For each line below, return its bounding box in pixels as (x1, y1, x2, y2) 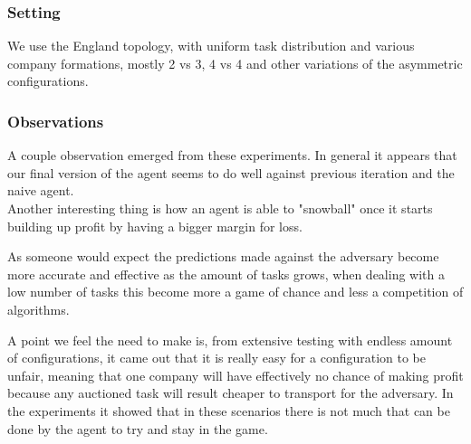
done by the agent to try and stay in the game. (7, 419, 268, 438)
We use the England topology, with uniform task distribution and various (7, 36, 415, 55)
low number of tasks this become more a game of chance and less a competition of (7, 282, 464, 301)
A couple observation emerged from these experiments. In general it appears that (7, 146, 457, 165)
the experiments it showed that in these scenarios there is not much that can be (7, 401, 450, 420)
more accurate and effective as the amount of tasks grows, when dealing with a (7, 264, 445, 283)
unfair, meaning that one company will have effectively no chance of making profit (7, 365, 464, 384)
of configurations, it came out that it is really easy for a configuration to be (7, 348, 427, 367)
